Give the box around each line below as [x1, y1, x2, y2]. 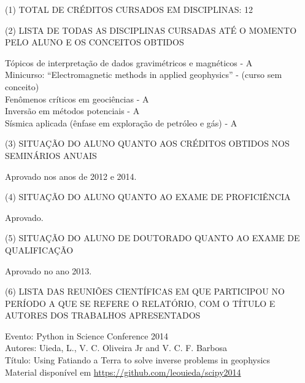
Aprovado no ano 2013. [5, 264, 92, 277]
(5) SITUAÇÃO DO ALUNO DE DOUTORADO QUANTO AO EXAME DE [5, 231, 300, 244]
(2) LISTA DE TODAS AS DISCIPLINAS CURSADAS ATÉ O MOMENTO [5, 23, 297, 36]
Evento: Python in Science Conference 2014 [5, 329, 169, 342]
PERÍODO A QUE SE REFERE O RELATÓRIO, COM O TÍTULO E [5, 296, 276, 309]
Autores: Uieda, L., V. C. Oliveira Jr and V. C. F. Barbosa [5, 341, 227, 354]
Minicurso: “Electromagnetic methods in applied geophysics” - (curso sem [5, 68, 282, 81]
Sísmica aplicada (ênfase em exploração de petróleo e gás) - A [5, 116, 237, 129]
